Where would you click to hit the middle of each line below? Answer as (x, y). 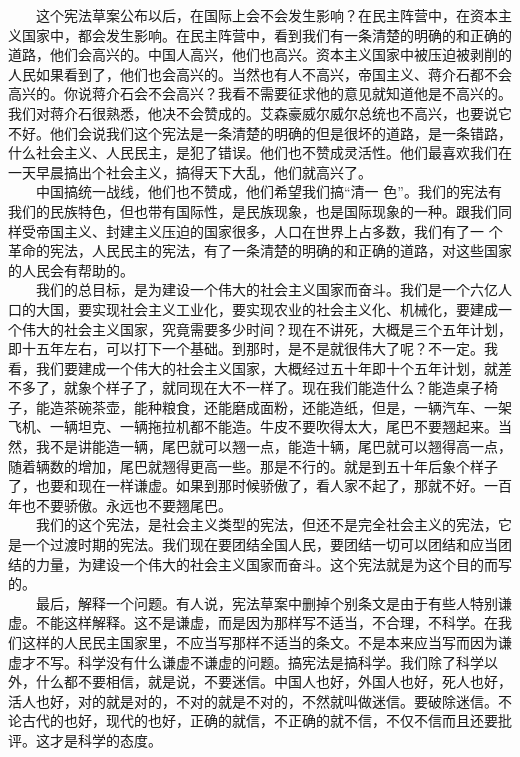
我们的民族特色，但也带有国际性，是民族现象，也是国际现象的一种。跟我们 (253, 210)
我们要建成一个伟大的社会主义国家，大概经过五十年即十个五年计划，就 (266, 367)
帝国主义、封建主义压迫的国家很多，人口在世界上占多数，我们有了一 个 (269, 230)
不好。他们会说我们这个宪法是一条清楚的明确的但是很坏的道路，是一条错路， (260, 132)
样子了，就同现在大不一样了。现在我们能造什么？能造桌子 (294, 387)
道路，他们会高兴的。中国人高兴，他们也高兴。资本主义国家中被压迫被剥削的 (260, 54)
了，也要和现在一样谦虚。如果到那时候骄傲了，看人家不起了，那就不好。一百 (260, 485)
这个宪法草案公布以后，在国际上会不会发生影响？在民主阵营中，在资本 (266, 15)
